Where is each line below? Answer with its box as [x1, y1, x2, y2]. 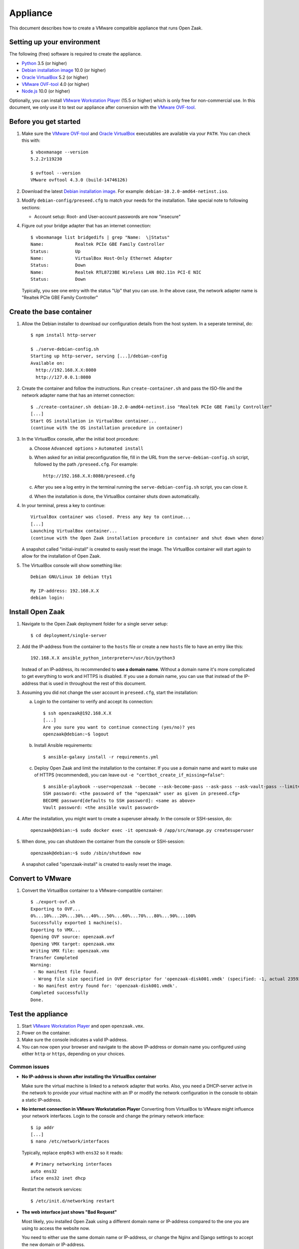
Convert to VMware [9, 874, 72, 883]
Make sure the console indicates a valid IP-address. [21, 1037, 128, 1043]
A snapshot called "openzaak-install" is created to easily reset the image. [21, 861, 172, 867]
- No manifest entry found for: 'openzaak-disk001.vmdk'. [33, 983, 178, 989]
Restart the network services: [21, 1187, 82, 1193]
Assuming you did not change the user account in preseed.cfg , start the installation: [21, 689, 198, 695]
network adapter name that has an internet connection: [21, 392, 135, 398]
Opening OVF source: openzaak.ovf [30, 934, 115, 940]
